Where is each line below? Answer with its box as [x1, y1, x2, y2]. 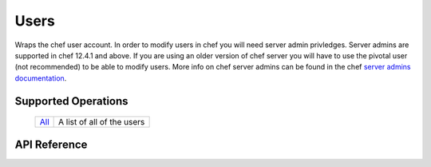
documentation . [14, 73, 67, 83]
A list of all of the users [58, 117, 145, 128]
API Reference [14, 137, 88, 151]
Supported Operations [14, 94, 129, 108]
